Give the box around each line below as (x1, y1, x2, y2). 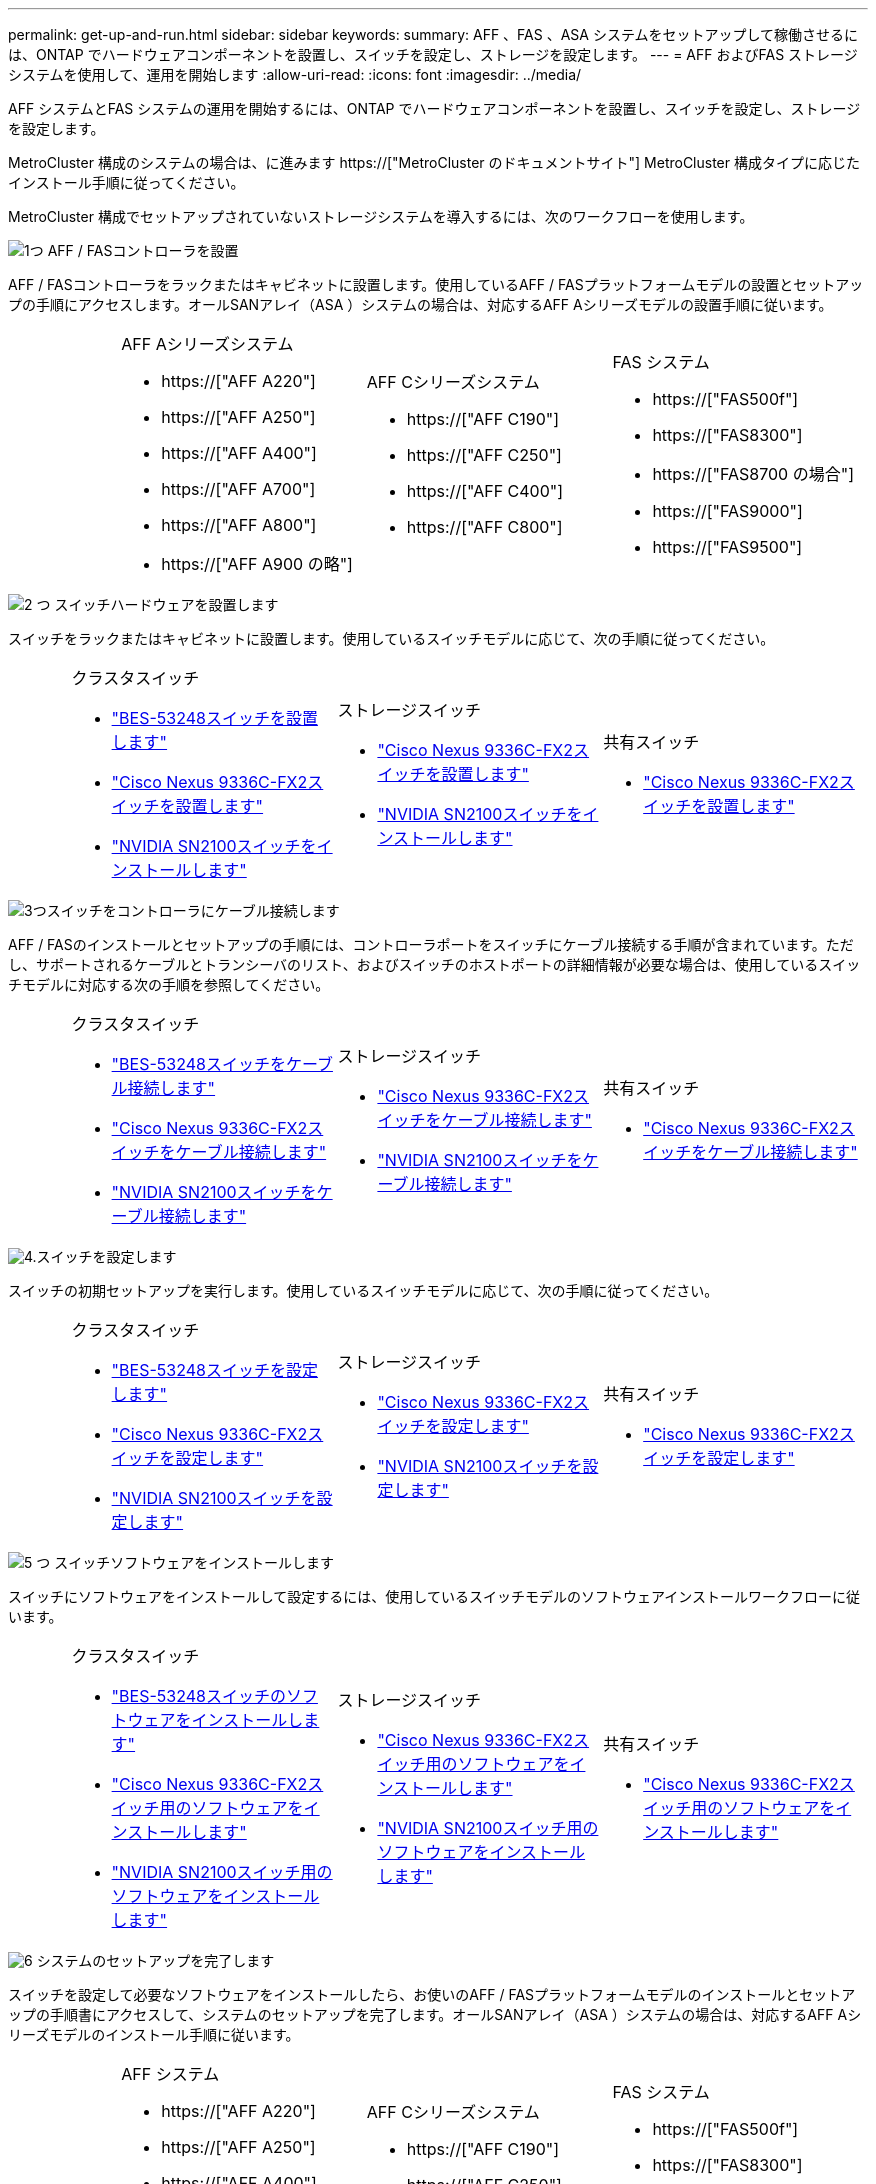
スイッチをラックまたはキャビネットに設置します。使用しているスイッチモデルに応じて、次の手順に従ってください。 (8, 630, 775, 647)
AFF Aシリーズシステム (121, 334, 294, 354)
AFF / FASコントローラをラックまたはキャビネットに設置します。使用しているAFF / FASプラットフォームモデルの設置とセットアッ (8, 276, 864, 293)
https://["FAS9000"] (652, 501, 803, 521)
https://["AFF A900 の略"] (161, 554, 353, 574)
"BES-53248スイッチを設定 (111, 1360, 318, 1380)
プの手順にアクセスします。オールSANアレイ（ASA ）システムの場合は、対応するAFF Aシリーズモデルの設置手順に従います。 (8, 296, 833, 313)
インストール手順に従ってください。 (8, 174, 245, 191)
